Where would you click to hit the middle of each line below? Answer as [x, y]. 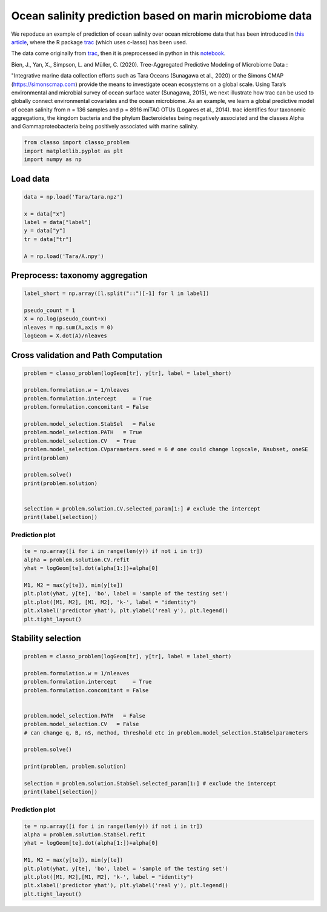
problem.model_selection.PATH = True [83, 432]
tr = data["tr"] [48, 239]
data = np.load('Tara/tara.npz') [74, 197]
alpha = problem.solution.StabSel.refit [84, 834]
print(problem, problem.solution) [75, 767]
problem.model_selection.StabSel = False [90, 424]
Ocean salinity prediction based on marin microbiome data [162, 16]
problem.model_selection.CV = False [81, 724]
